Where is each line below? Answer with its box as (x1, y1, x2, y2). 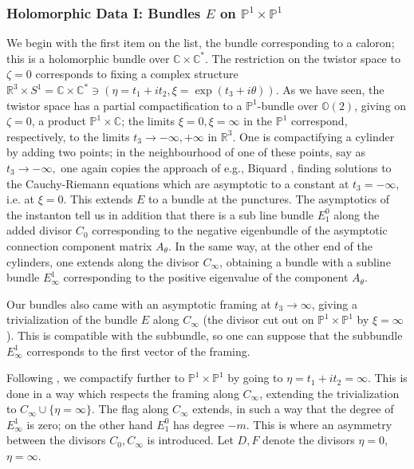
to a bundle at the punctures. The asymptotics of (148, 191, 390, 207)
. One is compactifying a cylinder (232, 128, 395, 144)
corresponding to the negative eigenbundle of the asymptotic (92, 222, 388, 238)
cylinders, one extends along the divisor (6, 253, 199, 270)
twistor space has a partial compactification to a (6, 97, 242, 113)
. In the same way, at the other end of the (168, 237, 373, 254)
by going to (227, 369, 283, 386)
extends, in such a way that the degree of (192, 400, 394, 417)
